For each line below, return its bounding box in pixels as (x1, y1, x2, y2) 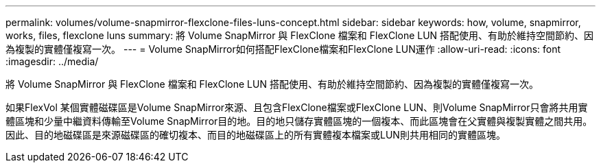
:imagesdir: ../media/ (5, 56, 99, 67)
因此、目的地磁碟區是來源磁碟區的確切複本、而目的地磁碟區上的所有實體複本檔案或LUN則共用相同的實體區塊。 (5, 129, 506, 141)
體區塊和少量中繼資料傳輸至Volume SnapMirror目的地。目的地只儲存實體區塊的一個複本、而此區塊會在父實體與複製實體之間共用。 (5, 115, 593, 127)
